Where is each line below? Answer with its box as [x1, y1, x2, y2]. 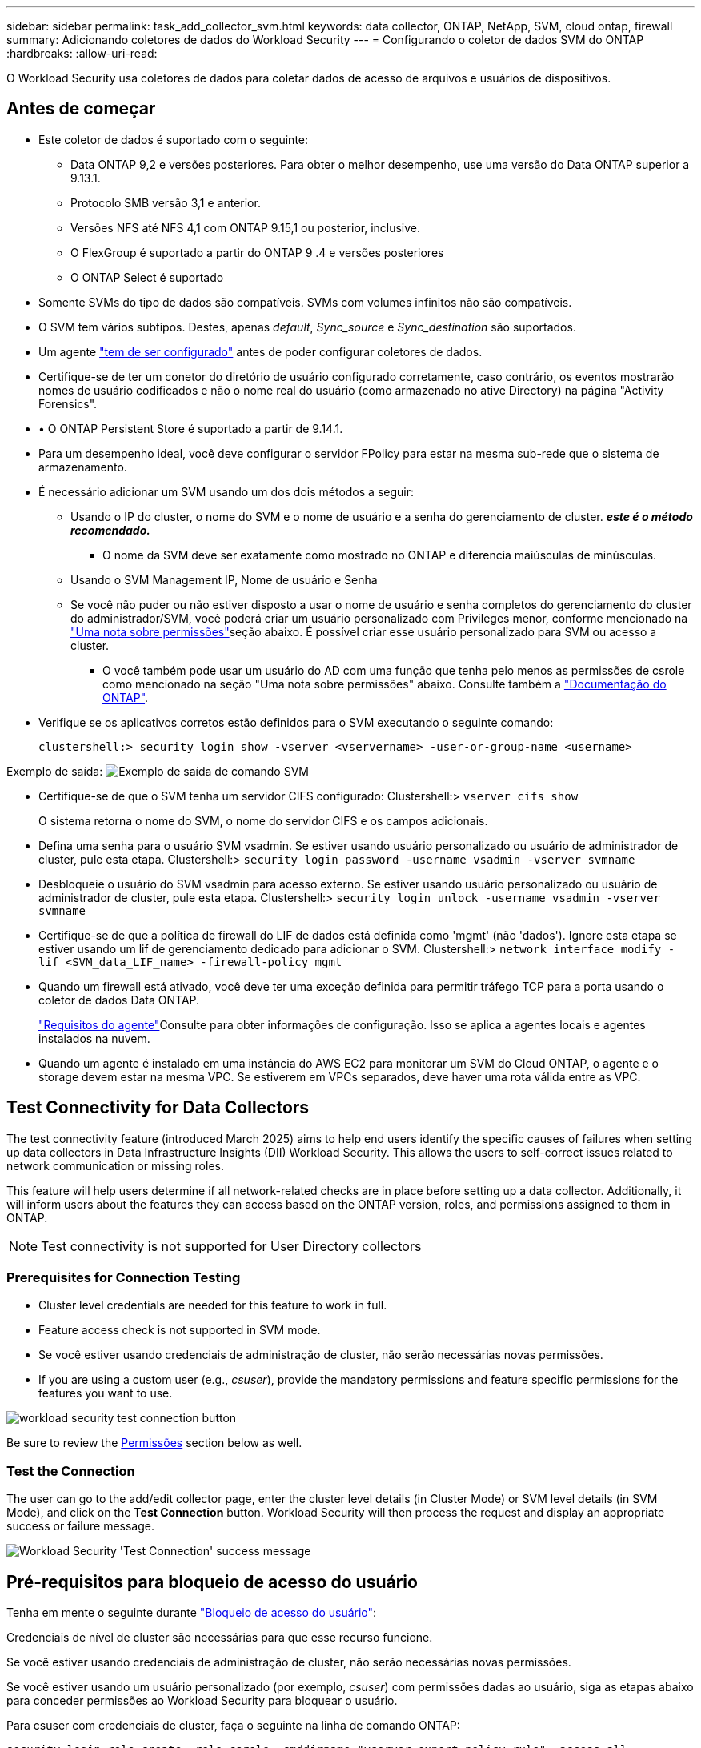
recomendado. [70, 523, 150, 537]
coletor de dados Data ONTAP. [38, 992, 200, 1007]
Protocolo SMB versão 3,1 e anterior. [70, 195, 261, 210]
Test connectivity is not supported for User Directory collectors [41, 1237, 422, 1254]
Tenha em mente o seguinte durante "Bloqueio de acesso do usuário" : [6, 1606, 377, 1620]
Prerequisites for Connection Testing [6, 1269, 241, 1286]
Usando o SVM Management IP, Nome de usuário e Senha [70, 572, 378, 587]
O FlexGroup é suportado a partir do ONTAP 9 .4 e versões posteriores [70, 245, 444, 259]
